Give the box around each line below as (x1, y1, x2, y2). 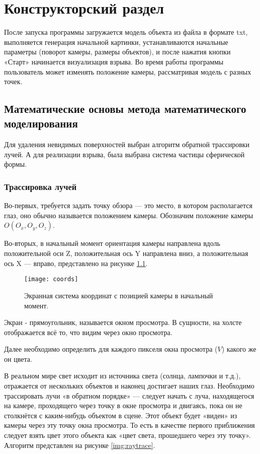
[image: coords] (24, 276, 78, 283)
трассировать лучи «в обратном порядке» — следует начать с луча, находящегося (4, 390, 254, 401)
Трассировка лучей (4, 180, 77, 192)
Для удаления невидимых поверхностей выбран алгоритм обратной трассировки (4, 139, 250, 150)
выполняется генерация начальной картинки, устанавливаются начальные (4, 36, 228, 47)
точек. (4, 76, 23, 87)
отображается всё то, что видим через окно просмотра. (4, 327, 172, 337)
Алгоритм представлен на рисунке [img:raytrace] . (4, 439, 155, 450)
